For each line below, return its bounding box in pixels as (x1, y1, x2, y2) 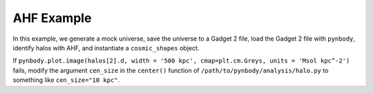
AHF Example (12, 10, 92, 25)
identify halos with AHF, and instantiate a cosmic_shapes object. (12, 43, 200, 52)
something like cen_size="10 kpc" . (12, 76, 120, 84)
